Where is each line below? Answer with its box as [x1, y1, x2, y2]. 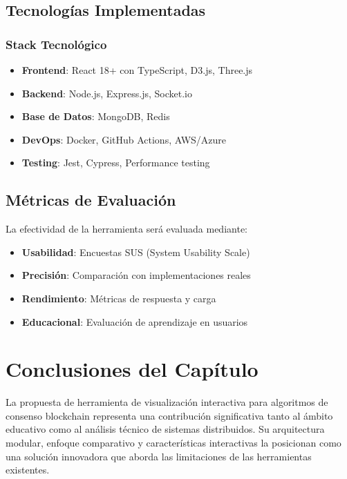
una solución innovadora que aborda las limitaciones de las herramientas [6, 449, 312, 463]
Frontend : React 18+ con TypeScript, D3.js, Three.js [21, 63, 253, 77]
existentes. [6, 462, 50, 477]
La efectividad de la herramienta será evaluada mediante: [6, 222, 247, 236]
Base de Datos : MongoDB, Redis [21, 109, 170, 124]
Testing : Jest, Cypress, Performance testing [21, 155, 210, 170]
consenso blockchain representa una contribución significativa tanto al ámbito [6, 408, 333, 422]
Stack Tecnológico [6, 35, 107, 52]
